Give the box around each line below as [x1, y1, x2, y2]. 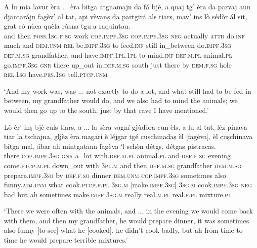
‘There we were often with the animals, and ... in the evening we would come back [4, 206, 253, 216]
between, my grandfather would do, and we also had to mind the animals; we [4, 95, 238, 106]
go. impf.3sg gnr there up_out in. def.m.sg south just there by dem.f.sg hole [4, 59, 232, 70]
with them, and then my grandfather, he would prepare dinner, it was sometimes [4, 215, 249, 225]
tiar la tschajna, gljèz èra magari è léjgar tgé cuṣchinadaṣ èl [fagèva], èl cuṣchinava [4, 131, 253, 142]
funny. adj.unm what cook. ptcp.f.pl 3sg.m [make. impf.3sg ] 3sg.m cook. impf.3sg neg [4, 179, 252, 190]
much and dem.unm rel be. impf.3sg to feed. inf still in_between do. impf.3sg [4, 40, 231, 50]
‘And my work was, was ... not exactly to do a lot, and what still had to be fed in [4, 85, 251, 96]
